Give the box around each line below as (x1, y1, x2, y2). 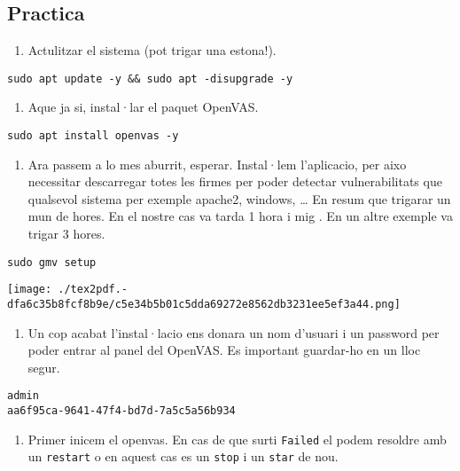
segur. (27, 357, 60, 376)
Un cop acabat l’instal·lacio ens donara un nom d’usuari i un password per (27, 323, 440, 341)
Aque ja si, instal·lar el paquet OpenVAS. (27, 98, 259, 116)
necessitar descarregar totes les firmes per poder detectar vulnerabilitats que (27, 172, 442, 191)
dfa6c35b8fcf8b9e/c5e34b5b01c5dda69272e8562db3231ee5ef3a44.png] (7, 297, 401, 310)
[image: (7, 283, 52, 296)
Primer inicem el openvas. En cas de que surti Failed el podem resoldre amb (27, 429, 447, 448)
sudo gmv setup (7, 255, 97, 269)
